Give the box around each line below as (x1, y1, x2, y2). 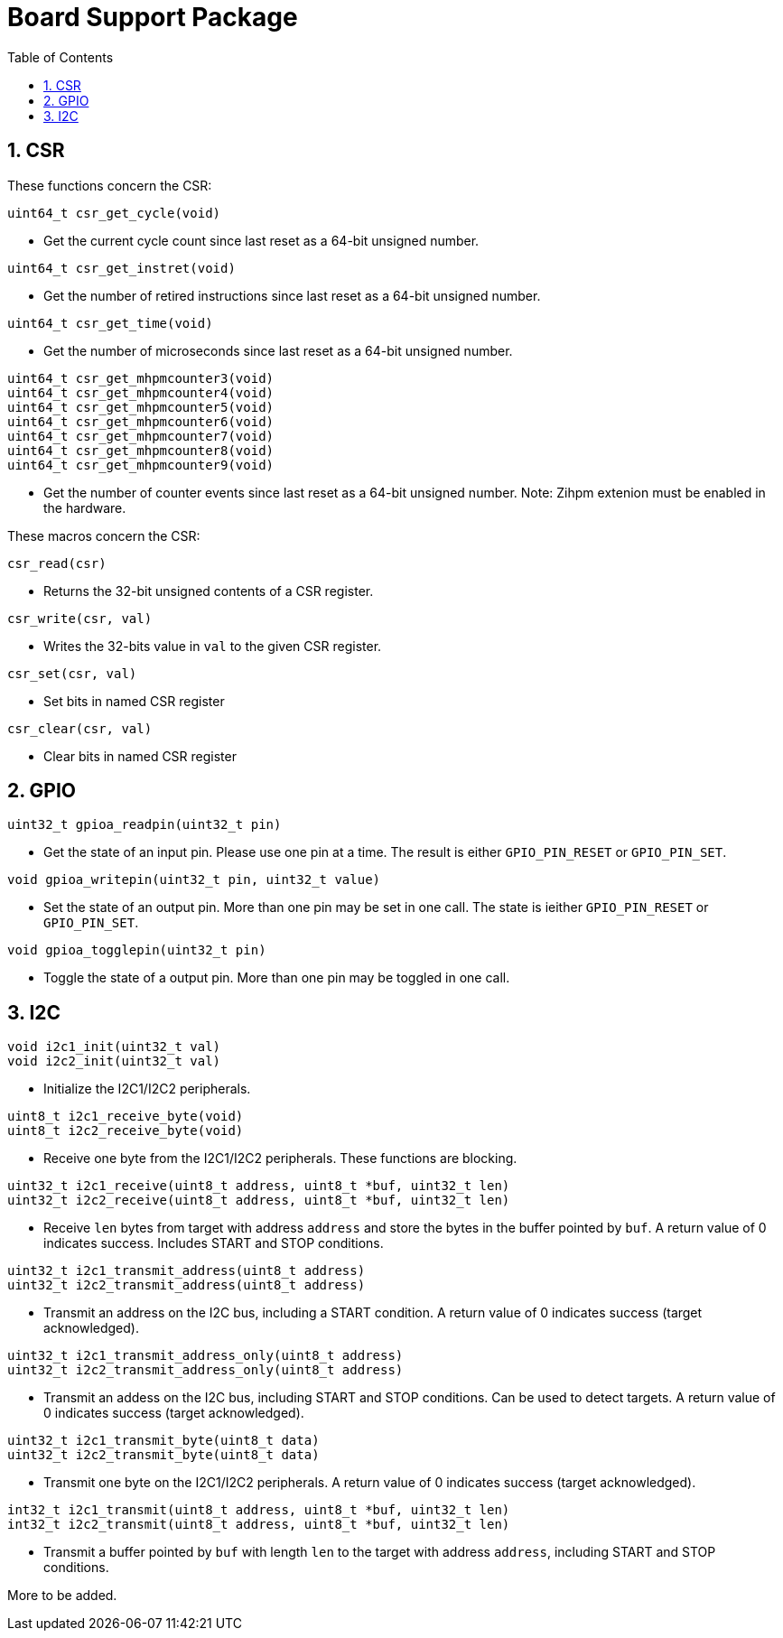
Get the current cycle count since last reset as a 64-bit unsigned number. (43, 232, 480, 248)
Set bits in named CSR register (43, 693, 225, 709)
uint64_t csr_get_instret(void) (7, 260, 236, 275)
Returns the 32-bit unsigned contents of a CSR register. (43, 582, 374, 599)
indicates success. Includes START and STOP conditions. (43, 1235, 384, 1252)
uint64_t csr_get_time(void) (7, 315, 213, 330)
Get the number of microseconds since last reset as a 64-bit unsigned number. (43, 342, 513, 358)
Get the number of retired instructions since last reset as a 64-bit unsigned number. (43, 287, 541, 303)
